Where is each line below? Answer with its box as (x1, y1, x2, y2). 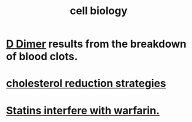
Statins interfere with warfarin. (6, 104, 160, 117)
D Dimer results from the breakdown (6, 37, 187, 51)
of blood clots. (6, 50, 78, 63)
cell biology (69, 4, 128, 18)
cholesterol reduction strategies (6, 77, 166, 90)
